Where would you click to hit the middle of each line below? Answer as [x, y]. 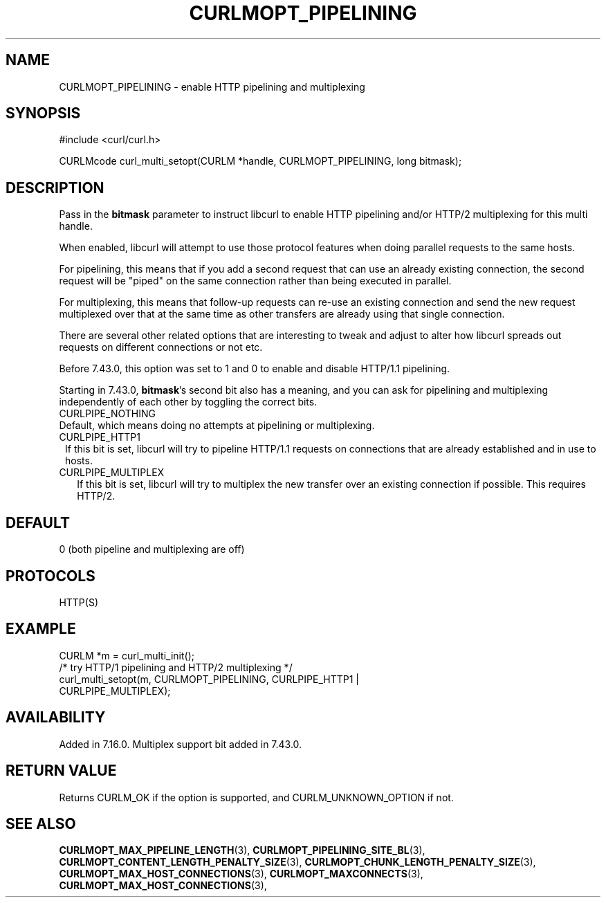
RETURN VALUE [61, 771]
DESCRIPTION [55, 188]
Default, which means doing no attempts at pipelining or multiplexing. [217, 426]
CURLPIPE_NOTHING [107, 414]
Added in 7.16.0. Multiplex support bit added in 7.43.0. [181, 744]
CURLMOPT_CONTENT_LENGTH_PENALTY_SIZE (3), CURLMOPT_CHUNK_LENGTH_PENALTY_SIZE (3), [297, 862]
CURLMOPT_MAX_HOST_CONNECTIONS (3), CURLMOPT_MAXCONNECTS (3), [241, 874]
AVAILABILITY [56, 718]
